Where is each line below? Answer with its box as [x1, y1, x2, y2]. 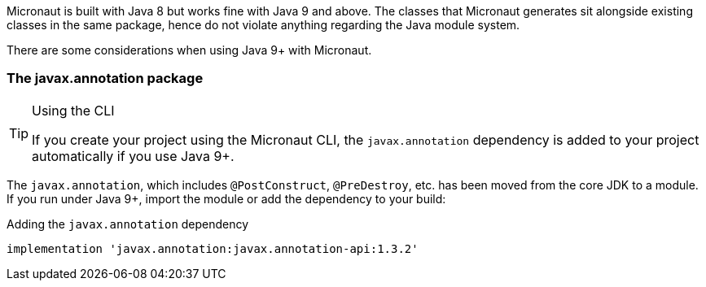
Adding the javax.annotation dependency [7, 216, 249, 231]
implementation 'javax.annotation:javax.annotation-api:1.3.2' [7, 241, 419, 255]
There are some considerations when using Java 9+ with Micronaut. [7, 43, 372, 57]
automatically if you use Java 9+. [32, 147, 235, 164]
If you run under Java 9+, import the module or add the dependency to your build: [7, 191, 446, 206]
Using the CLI [32, 102, 115, 119]
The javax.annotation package [7, 70, 204, 87]
